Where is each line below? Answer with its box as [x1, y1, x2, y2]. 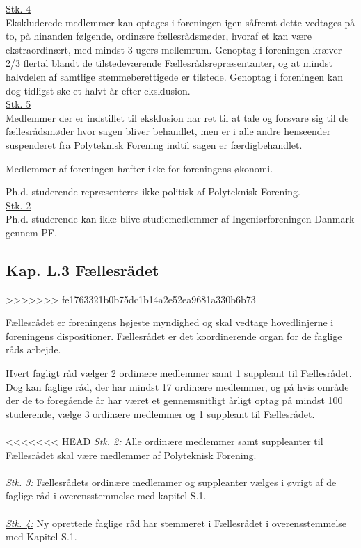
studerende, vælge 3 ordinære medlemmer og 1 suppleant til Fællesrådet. [6, 406, 315, 421]
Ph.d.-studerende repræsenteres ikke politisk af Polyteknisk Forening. [6, 184, 300, 199]
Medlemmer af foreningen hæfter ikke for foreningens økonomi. [6, 161, 273, 175]
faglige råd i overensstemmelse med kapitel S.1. [6, 488, 207, 503]
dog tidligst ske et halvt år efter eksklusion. [6, 83, 191, 97]
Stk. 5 [6, 97, 31, 111]
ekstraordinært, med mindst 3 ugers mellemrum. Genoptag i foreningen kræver [6, 42, 342, 56]
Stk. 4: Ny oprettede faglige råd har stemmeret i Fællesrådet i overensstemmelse [6, 515, 347, 530]
